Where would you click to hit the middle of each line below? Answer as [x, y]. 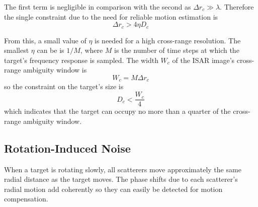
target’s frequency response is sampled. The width [81, 60]
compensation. [26, 199]
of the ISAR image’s [203, 60]
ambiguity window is [55, 70]
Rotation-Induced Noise [67, 148]
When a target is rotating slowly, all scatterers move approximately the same [123, 169]
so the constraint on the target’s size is [64, 86]
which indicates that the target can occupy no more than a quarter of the [117, 111]
